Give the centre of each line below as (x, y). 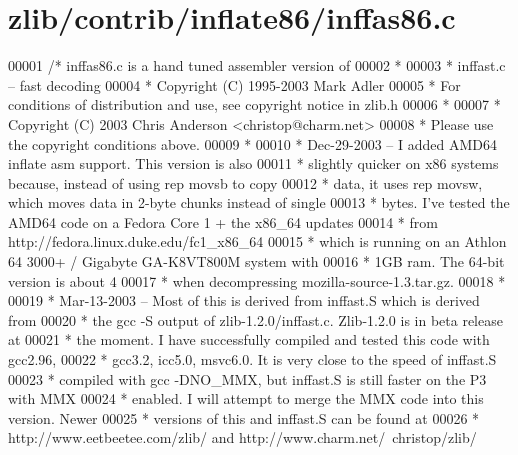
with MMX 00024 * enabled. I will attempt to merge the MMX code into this (246, 398)
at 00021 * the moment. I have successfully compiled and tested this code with (249, 339)
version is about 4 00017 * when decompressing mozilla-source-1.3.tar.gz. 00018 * (257, 280)
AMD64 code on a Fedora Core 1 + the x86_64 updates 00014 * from (223, 221)
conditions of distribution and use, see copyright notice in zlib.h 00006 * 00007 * (254, 104)
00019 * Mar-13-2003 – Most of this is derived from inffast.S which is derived (244, 300)
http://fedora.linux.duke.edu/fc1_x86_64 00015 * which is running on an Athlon (257, 241)
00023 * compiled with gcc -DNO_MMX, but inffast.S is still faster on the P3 (247, 378)
